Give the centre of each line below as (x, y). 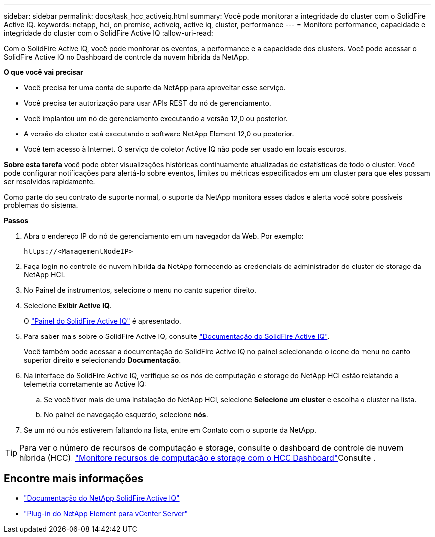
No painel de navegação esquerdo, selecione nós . (126, 415)
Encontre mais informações (74, 479)
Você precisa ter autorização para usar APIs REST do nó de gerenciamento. (147, 103)
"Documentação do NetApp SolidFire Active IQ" (102, 498)
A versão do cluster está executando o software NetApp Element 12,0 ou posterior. (159, 134)
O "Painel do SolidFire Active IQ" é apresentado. (103, 321)
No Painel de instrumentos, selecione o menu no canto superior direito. (140, 290)
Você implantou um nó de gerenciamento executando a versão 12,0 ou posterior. (156, 118)
